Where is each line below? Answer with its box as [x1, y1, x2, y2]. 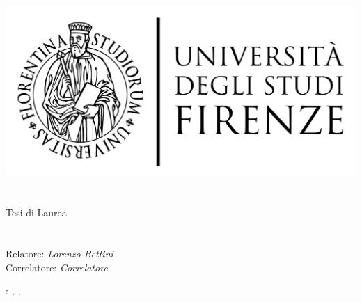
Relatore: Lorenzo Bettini [6, 246, 113, 261]
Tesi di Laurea [6, 205, 67, 220]
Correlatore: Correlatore [6, 260, 108, 274]
